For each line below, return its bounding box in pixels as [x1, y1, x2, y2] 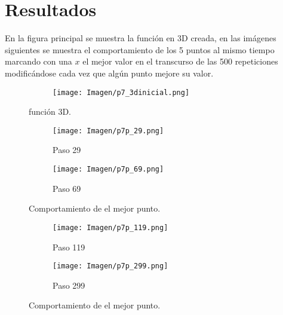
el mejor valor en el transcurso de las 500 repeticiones [82, 55, 278, 68]
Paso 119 [53, 240, 85, 253]
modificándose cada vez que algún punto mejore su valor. [5, 66, 214, 79]
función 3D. [29, 105, 71, 118]
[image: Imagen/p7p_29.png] [53, 126, 164, 135]
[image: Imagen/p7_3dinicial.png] [53, 88, 190, 97]
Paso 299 [53, 279, 85, 291]
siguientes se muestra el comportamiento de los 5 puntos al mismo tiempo [5, 43, 275, 56]
